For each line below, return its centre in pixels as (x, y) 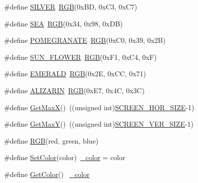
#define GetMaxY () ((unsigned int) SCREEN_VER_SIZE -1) (99, 124)
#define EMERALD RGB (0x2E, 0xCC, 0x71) (75, 74)
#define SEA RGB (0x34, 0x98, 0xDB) (63, 23)
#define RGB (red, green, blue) (51, 140)
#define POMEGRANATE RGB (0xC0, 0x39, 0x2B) (85, 40)
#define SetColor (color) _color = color (65, 157)
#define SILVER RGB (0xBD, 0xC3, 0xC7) (71, 6)
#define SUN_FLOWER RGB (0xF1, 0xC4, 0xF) (80, 57)
